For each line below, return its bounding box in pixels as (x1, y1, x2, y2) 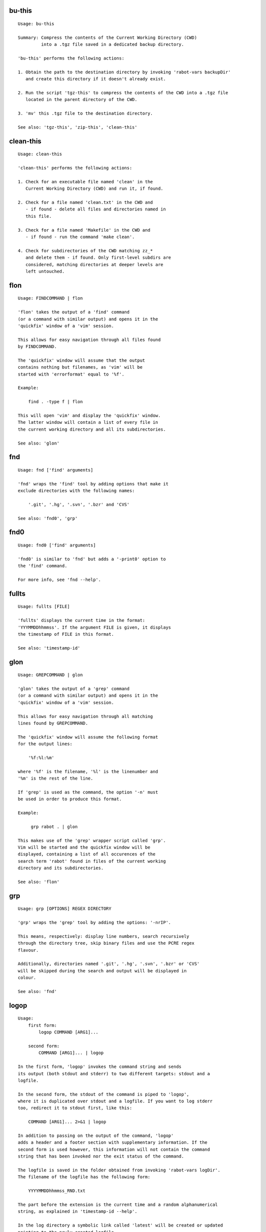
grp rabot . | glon (31, 823, 78, 829)
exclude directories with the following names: (18, 488, 135, 494)
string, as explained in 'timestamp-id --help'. (18, 1209, 137, 1214)
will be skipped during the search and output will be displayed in (18, 968, 187, 973)
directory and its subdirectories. (18, 865, 104, 871)
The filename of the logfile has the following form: (18, 1174, 150, 1180)
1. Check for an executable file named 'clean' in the (18, 179, 153, 184)
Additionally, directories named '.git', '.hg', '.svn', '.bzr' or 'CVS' (18, 961, 200, 967)
